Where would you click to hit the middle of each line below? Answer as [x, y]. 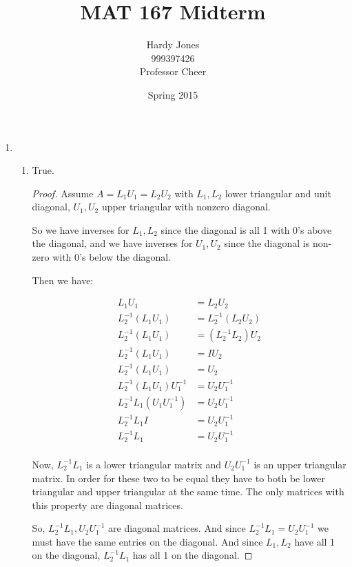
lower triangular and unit [278, 193]
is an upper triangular [300, 464]
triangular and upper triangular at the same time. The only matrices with [188, 491]
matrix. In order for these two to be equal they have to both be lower [178, 478]
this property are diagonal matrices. [107, 505]
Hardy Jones [173, 44]
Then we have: [63, 280]
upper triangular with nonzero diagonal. [186, 207]
